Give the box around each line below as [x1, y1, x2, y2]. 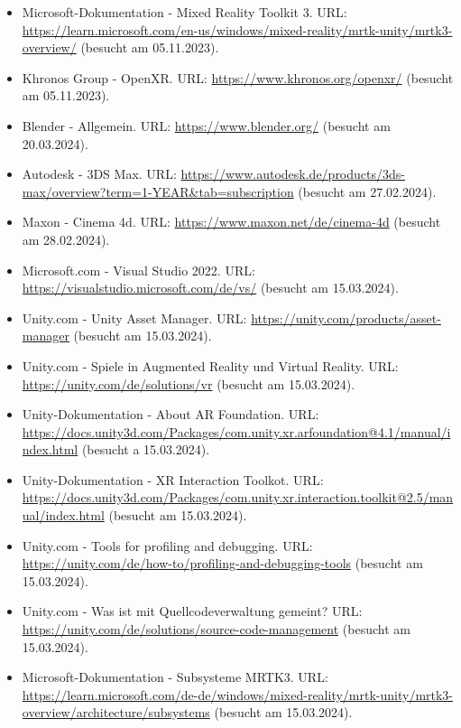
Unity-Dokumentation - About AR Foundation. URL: [22, 405, 319, 424]
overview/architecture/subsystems [22, 703, 210, 722]
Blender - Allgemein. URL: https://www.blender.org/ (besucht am [22, 116, 391, 135]
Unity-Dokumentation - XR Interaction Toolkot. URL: [22, 470, 324, 489]
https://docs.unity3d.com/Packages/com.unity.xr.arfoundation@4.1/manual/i [22, 422, 451, 441]
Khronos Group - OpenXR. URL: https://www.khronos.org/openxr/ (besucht [22, 68, 454, 87]
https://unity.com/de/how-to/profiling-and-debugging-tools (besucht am [22, 554, 423, 573]
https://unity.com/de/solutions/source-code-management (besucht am [22, 620, 410, 639]
